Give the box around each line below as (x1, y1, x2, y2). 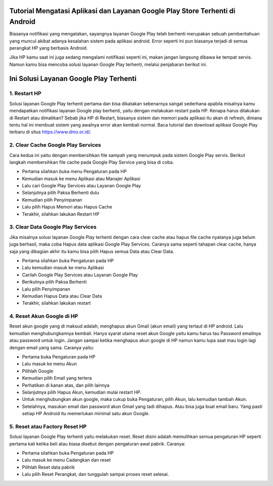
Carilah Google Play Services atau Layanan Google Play (22, 271, 139, 278)
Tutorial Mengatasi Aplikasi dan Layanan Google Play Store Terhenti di (9, 7, 236, 15)
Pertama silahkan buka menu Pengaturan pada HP (22, 169, 127, 175)
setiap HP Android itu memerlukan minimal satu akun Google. (22, 411, 150, 417)
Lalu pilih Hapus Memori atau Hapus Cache (22, 204, 112, 210)
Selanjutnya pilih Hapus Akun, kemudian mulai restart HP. (22, 389, 142, 395)
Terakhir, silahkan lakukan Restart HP (22, 211, 100, 217)
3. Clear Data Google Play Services (9, 223, 97, 230)
